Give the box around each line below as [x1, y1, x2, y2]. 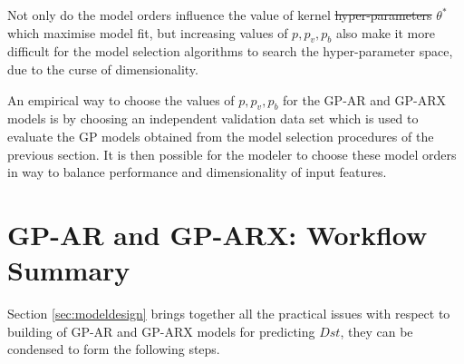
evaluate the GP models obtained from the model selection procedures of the [7, 126, 434, 145]
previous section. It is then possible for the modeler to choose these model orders [7, 144, 457, 163]
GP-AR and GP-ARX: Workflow [7, 215, 428, 252]
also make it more [335, 23, 435, 42]
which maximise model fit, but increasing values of [7, 23, 288, 42]
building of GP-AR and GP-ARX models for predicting [7, 321, 315, 340]
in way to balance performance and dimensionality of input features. [7, 162, 387, 182]
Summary [7, 251, 130, 289]
